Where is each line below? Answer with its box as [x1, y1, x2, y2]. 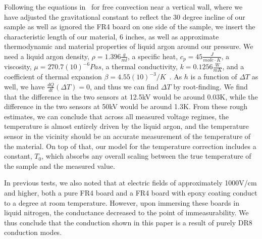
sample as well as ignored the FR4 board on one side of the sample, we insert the [4, 21, 255, 32]
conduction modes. [4, 227, 62, 237]
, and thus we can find [89, 81, 159, 91]
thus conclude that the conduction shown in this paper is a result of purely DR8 [4, 217, 252, 227]
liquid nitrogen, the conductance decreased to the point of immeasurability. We [4, 207, 249, 218]
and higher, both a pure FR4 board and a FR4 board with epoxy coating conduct [4, 187, 257, 198]
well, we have [4, 81, 45, 91]
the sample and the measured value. [4, 160, 115, 171]
